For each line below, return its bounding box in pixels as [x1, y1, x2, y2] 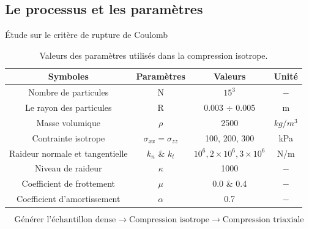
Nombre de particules [28, 86, 109, 99]
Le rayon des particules [24, 101, 112, 114]
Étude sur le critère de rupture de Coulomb [5, 28, 168, 41]
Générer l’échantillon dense [14, 216, 116, 225]
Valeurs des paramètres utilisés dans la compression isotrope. [39, 48, 268, 61]
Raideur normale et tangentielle [9, 146, 128, 159]
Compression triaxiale [222, 216, 304, 225]
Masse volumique [36, 116, 100, 129]
